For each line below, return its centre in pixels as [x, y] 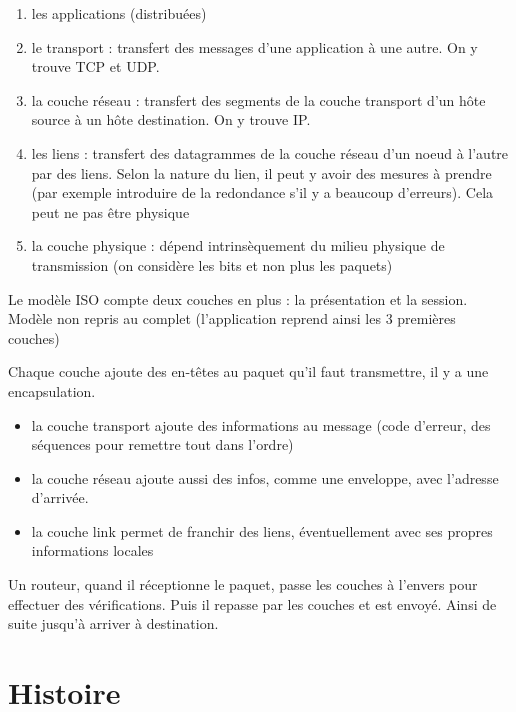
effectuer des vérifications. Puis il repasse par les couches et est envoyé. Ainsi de [252, 603]
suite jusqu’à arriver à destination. [113, 623]
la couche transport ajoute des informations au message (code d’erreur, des [261, 424]
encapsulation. [52, 390]
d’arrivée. [60, 497]
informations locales [92, 550]
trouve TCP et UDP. [95, 66]
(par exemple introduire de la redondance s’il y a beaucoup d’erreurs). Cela [262, 192]
